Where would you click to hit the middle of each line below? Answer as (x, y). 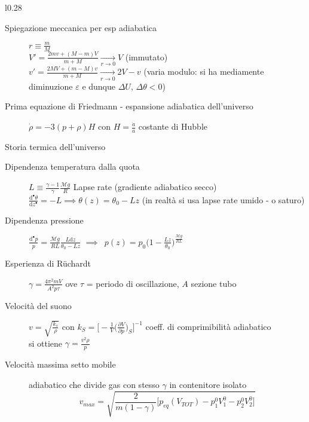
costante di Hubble (173, 126)
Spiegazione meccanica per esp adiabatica (81, 27)
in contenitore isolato (208, 384)
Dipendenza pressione (44, 220)
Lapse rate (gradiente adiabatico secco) (145, 187)
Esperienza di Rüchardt (48, 263)
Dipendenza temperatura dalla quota (72, 166)
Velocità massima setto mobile (60, 364)
